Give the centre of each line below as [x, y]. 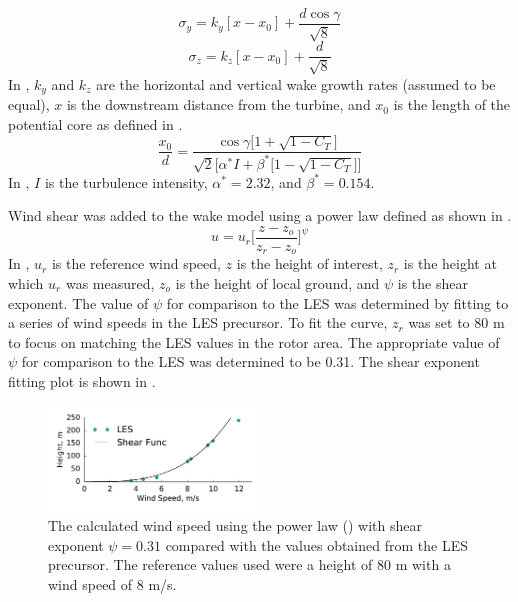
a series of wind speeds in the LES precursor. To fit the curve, [198, 322]
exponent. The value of [78, 302]
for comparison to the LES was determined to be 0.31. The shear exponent [250, 361]
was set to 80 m [456, 322]
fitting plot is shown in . [82, 381]
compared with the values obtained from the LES [316, 544]
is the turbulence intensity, [126, 181]
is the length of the [452, 104]
